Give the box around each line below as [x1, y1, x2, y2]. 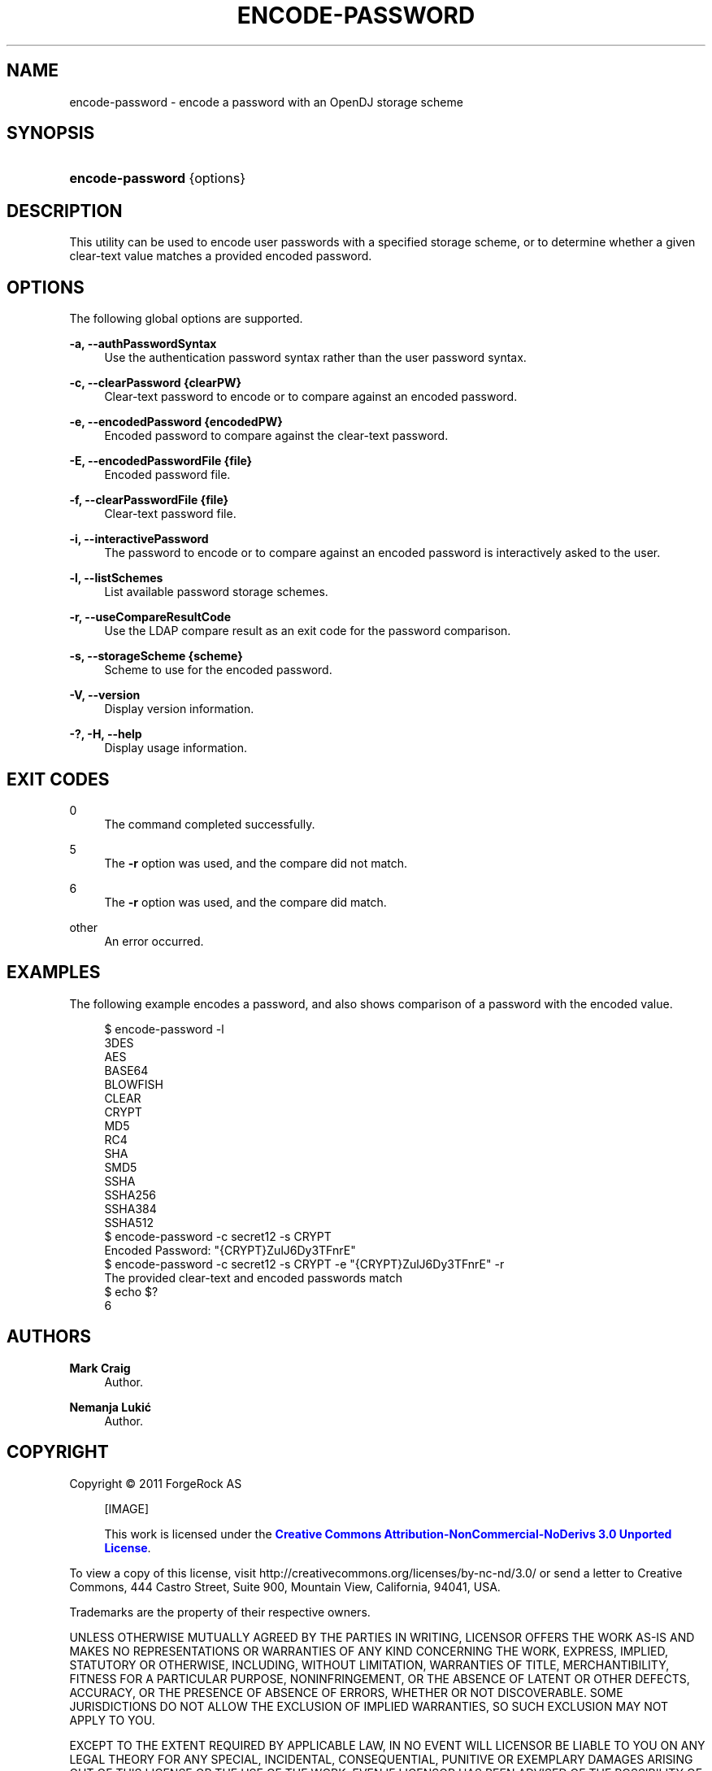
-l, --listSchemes [69, 571, 163, 585]
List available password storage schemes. [104, 585, 328, 599]
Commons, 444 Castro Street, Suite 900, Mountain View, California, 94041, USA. [69, 1579, 501, 1594]
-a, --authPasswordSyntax [69, 337, 217, 351]
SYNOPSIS [7, 123, 95, 144]
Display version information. [104, 702, 254, 716]
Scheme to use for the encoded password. [104, 663, 332, 677]
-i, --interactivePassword [69, 532, 209, 546]
